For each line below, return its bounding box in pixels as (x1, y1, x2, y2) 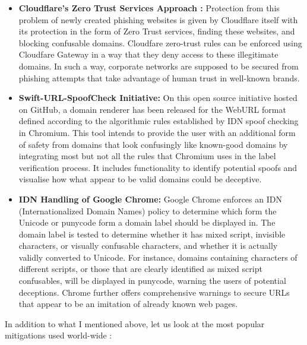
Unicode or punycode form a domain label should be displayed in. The (18, 216, 276, 229)
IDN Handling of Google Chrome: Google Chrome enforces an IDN (18, 192, 282, 205)
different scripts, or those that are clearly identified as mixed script (18, 262, 262, 275)
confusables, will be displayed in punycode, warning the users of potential (18, 274, 286, 287)
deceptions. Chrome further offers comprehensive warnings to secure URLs (18, 286, 290, 298)
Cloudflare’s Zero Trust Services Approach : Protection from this (18, 2, 280, 14)
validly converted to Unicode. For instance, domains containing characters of (18, 251, 297, 263)
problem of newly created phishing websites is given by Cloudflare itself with (18, 13, 298, 26)
